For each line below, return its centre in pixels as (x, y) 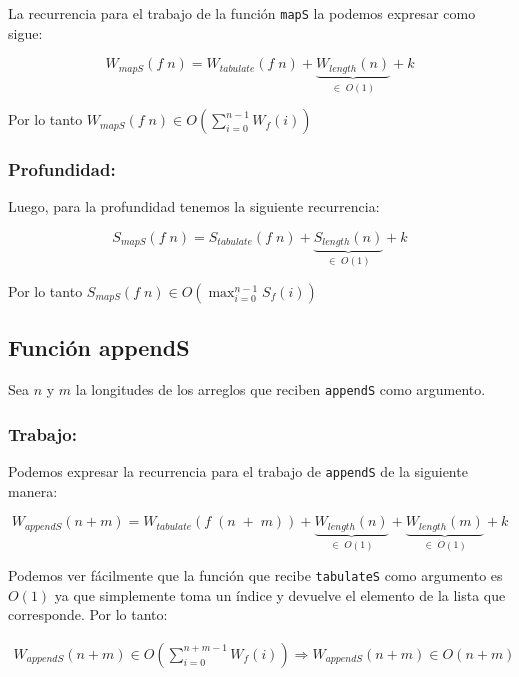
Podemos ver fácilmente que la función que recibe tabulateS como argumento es (255, 575)
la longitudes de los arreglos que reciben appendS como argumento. (280, 389)
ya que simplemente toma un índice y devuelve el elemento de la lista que (280, 594)
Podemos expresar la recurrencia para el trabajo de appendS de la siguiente (238, 470)
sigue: (25, 32)
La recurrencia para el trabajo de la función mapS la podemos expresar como (242, 13)
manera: (33, 490)
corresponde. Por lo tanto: (88, 614)
